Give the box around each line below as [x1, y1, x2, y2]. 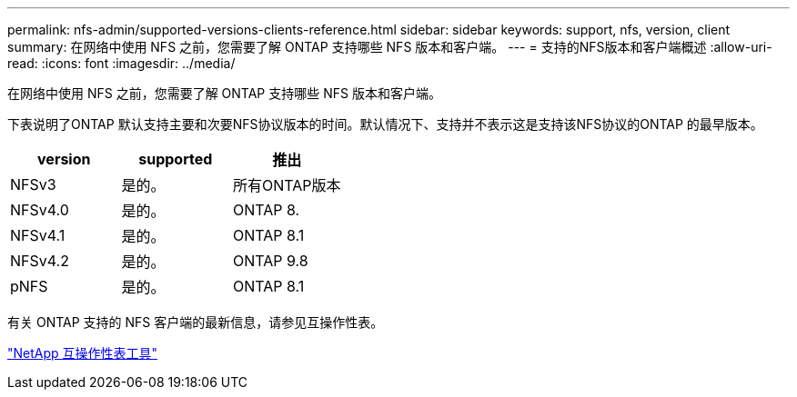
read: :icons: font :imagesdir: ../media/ [7, 55, 236, 71]
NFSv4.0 [10, 201, 69, 219]
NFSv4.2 [10, 252, 69, 270]
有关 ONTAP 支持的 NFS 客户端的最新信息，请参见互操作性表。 [7, 314, 384, 330]
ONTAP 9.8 [233, 252, 308, 270]
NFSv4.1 [10, 226, 66, 244]
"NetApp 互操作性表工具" [7, 345, 158, 361]
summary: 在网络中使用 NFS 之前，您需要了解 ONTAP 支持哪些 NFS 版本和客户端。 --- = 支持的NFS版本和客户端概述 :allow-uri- [7, 39, 772, 55]
